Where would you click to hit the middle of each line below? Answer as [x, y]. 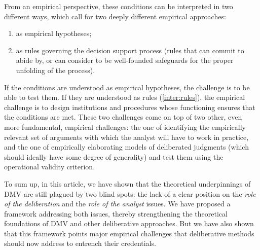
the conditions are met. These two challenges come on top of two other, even [123, 117]
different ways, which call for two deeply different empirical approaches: [115, 16]
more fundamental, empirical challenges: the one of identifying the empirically [125, 127]
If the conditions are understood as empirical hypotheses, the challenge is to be [127, 87]
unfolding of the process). [55, 70]
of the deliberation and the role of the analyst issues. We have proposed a [117, 204]
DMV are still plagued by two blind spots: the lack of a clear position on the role [130, 193]
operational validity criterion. [50, 167]
